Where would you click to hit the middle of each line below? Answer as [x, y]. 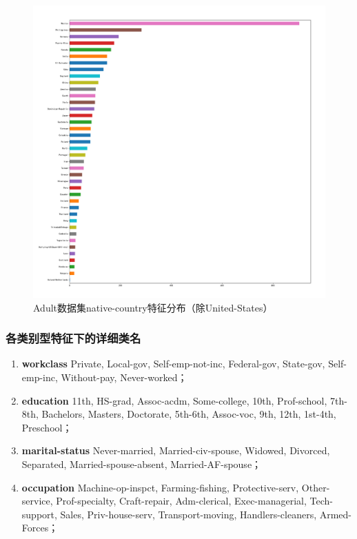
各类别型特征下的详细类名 [73, 338]
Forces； [40, 528]
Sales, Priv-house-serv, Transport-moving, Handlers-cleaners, [188, 514]
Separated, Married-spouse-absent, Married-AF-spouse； [142, 464]
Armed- [336, 514]
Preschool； [47, 427]
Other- [316, 487]
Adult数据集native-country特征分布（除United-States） [153, 307]
